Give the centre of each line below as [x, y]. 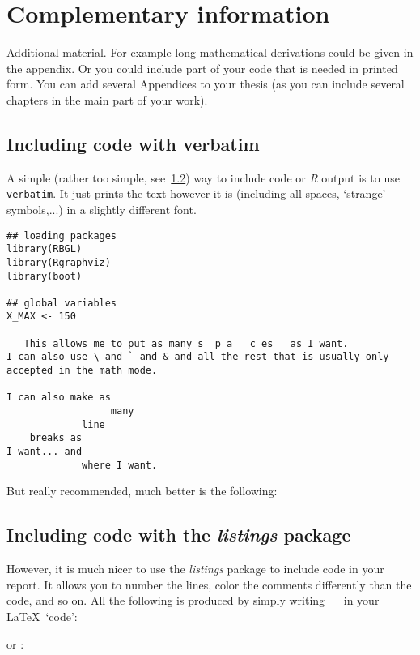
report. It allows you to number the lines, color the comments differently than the [209, 584]
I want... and [45, 452]
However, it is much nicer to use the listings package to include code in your [195, 569]
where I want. [120, 465]
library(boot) [45, 276]
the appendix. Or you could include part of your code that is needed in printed [202, 68]
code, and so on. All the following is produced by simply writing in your [193, 600]
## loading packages [62, 235]
